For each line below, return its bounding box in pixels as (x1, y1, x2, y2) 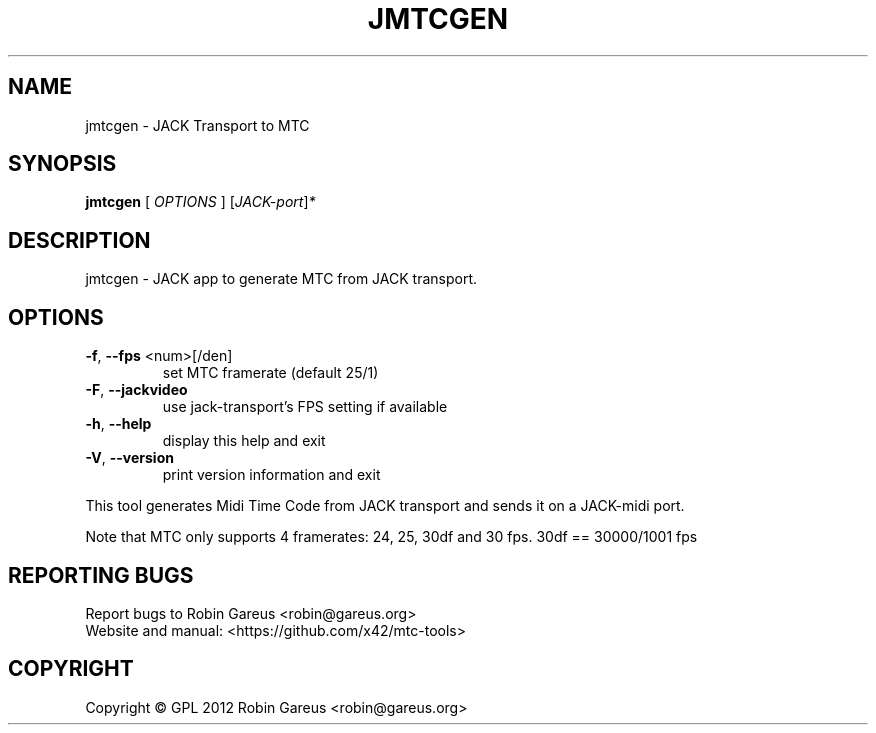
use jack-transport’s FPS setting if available (162, 398, 448, 416)
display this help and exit (162, 432, 326, 450)
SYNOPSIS (8, 151, 117, 177)
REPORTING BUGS (8, 562, 194, 588)
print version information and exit (162, 466, 381, 484)
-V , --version (85, 449, 174, 467)
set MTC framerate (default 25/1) (162, 364, 379, 382)
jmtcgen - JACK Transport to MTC (85, 116, 310, 134)
